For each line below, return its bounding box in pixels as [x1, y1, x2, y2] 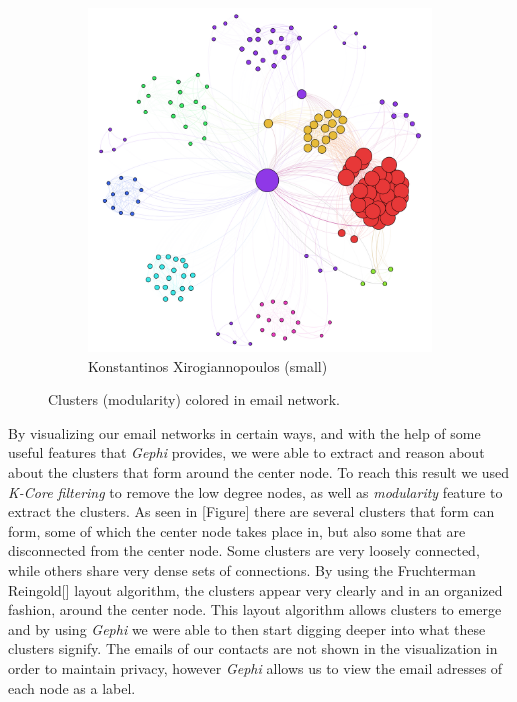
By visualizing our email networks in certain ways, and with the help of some [8, 422, 481, 443]
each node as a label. [8, 677, 136, 698]
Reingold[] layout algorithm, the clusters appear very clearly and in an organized [8, 579, 503, 600]
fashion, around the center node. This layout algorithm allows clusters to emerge [8, 599, 502, 620]
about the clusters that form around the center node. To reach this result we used [8, 461, 510, 482]
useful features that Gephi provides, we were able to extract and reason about [8, 442, 485, 463]
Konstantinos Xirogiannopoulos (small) [88, 355, 328, 376]
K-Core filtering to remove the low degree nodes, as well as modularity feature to [8, 481, 503, 502]
